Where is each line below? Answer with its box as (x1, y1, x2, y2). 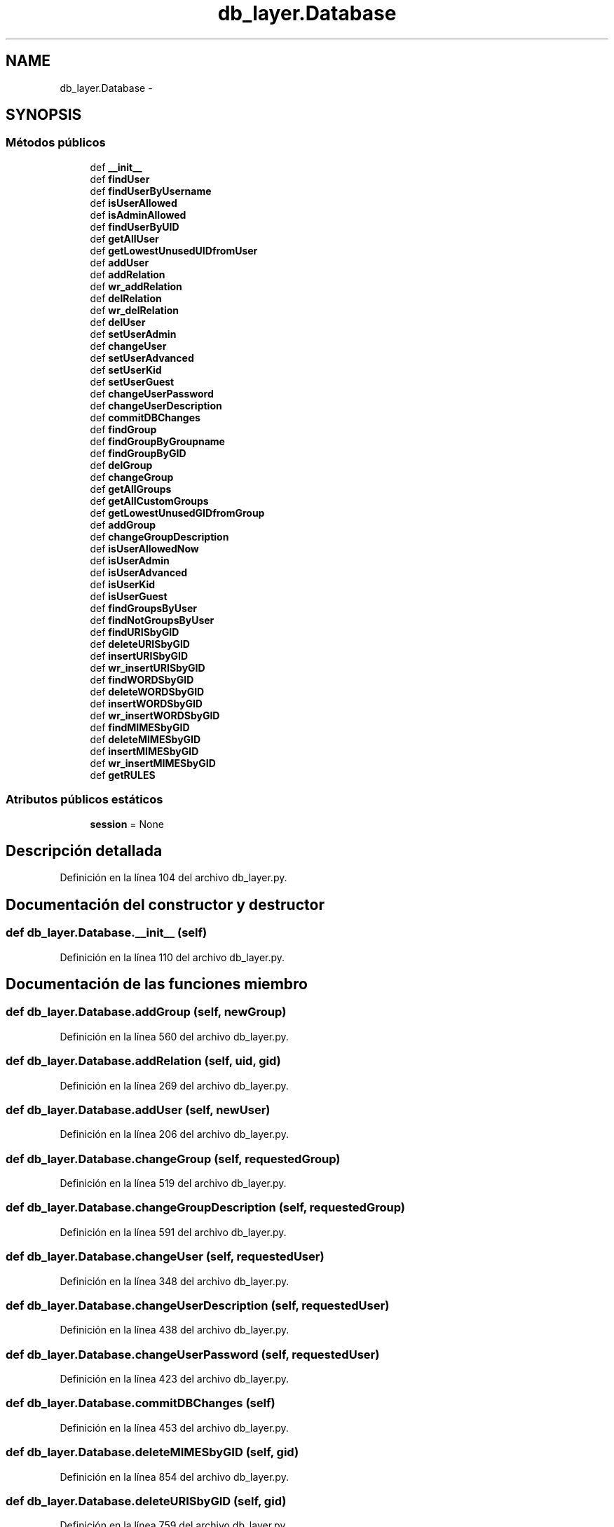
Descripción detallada (6, 841, 163, 860)
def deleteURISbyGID (90, 637, 190, 650)
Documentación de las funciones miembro (6, 975, 308, 993)
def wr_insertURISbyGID (90, 661, 205, 674)
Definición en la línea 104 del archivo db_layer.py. (60, 871, 287, 884)
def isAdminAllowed (90, 208, 186, 221)
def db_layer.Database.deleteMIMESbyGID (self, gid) (6, 1445, 299, 1460)
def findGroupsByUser (90, 602, 197, 614)
